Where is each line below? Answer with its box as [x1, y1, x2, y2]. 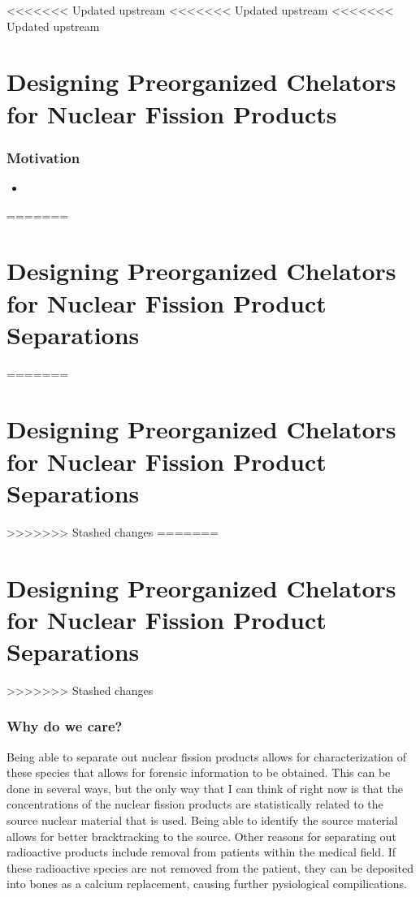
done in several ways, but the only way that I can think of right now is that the [6, 779, 403, 796]
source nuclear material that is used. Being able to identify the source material [6, 812, 398, 829]
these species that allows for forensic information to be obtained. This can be [6, 764, 391, 781]
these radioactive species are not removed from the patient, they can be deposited [6, 859, 414, 876]
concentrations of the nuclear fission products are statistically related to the [6, 796, 383, 813]
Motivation [6, 147, 80, 167]
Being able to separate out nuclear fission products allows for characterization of [6, 748, 406, 765]
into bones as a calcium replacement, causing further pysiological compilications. [6, 875, 407, 892]
